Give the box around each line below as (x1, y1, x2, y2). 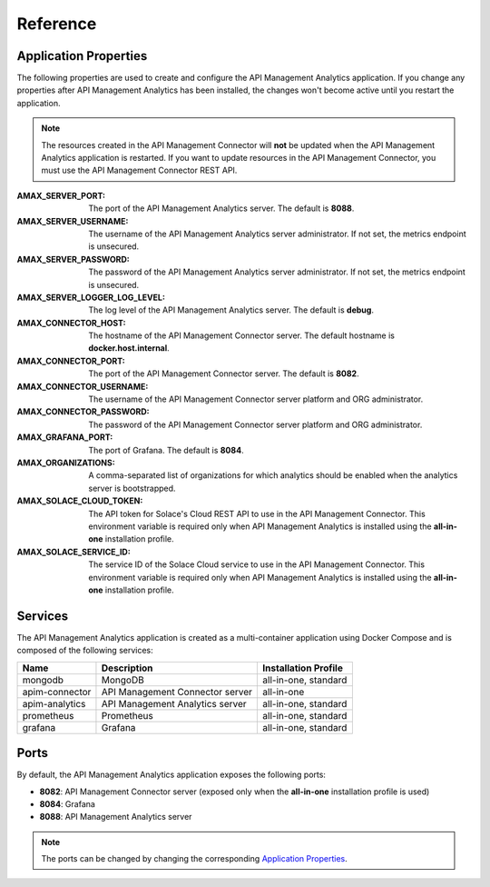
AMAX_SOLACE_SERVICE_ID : (16, 546, 131, 557)
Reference (16, 14, 97, 34)
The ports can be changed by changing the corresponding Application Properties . (41, 853, 348, 864)
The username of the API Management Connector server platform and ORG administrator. (88, 394, 424, 404)
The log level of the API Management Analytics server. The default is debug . (88, 304, 374, 315)
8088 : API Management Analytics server (39, 812, 192, 822)
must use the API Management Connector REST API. (41, 164, 238, 176)
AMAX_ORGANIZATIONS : (16, 457, 115, 468)
